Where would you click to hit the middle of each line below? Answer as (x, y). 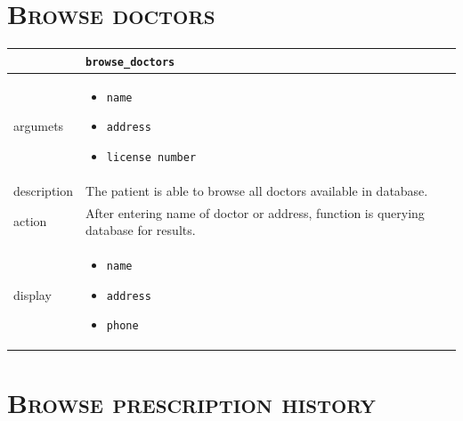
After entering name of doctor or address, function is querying (255, 212)
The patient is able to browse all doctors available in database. (257, 190)
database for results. (141, 230)
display (32, 294)
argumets (39, 126)
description (44, 190)
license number (151, 157)
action (30, 221)
